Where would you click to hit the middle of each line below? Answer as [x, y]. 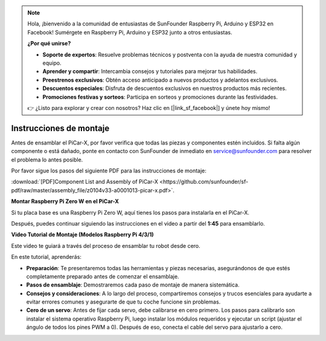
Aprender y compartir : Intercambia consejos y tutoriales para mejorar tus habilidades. [150, 71]
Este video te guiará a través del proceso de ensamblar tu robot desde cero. [106, 245]
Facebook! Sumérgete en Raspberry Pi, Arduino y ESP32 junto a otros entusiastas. [130, 32]
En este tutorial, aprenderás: [46, 257]
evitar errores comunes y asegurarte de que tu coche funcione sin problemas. [123, 302]
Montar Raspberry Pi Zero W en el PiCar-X [65, 201]
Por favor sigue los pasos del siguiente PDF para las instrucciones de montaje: [109, 170]
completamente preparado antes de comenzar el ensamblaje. [103, 276]
